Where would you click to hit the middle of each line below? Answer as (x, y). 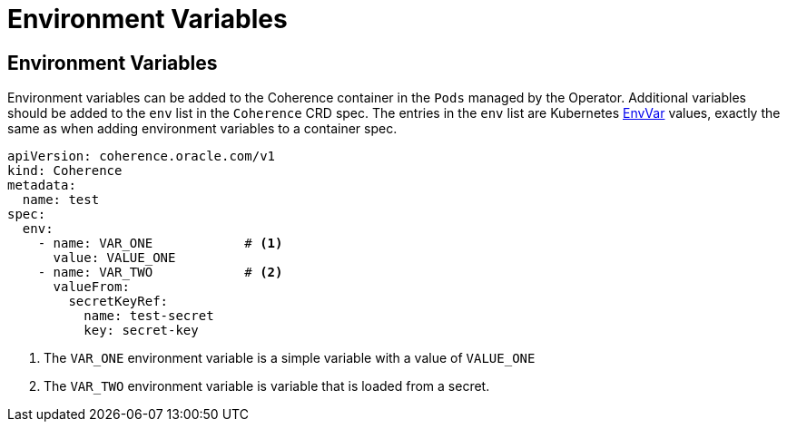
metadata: (42, 185)
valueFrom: (91, 287)
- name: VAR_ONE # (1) (160, 244)
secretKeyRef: (118, 302)
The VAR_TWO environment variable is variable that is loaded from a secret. (267, 386)
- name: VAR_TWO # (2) (160, 273)
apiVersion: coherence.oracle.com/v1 (142, 156)
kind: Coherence (65, 171)
